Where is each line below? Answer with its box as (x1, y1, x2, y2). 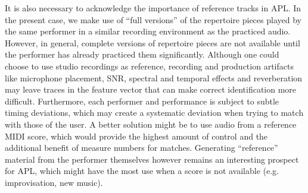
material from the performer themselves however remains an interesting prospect (5, 153, 299, 165)
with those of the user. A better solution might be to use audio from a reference (5, 118, 297, 130)
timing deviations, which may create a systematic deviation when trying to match (5, 106, 304, 119)
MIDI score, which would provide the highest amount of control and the (5, 129, 268, 142)
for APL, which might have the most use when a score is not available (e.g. (5, 164, 279, 177)
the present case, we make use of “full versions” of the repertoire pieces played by (5, 13, 301, 26)
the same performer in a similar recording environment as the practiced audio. (5, 25, 291, 37)
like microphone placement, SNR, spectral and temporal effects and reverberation (5, 71, 303, 84)
